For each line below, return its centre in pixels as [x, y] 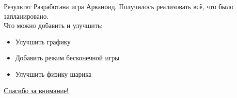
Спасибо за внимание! [36, 90]
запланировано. [26, 16]
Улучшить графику [43, 41]
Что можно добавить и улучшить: [53, 25]
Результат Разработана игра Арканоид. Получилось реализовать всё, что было [119, 6]
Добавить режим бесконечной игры [67, 58]
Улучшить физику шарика [53, 74]
